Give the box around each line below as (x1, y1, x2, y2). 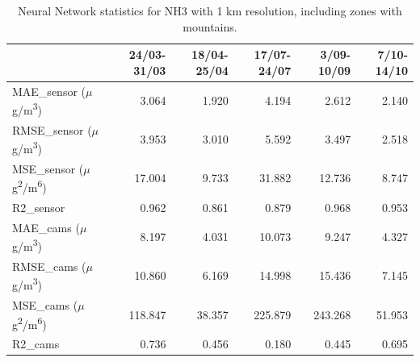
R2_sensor (12, 198, 65, 215)
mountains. (183, 18, 237, 35)
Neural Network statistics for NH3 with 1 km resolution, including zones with (18, 2, 402, 19)
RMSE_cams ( (12, 257, 86, 274)
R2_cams (12, 335, 60, 352)
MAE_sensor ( (12, 82, 86, 99)
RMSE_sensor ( (12, 121, 92, 138)
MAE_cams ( (12, 218, 80, 235)
